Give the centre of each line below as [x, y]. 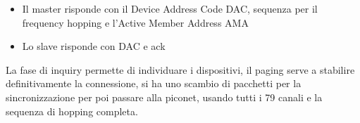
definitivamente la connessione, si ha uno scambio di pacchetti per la [154, 83]
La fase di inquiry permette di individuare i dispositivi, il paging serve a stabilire [180, 69]
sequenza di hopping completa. [72, 111]
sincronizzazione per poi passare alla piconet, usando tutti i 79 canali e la [164, 97]
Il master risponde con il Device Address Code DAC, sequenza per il [170, 8]
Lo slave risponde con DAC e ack [94, 46]
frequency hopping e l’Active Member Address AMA [135, 22]
